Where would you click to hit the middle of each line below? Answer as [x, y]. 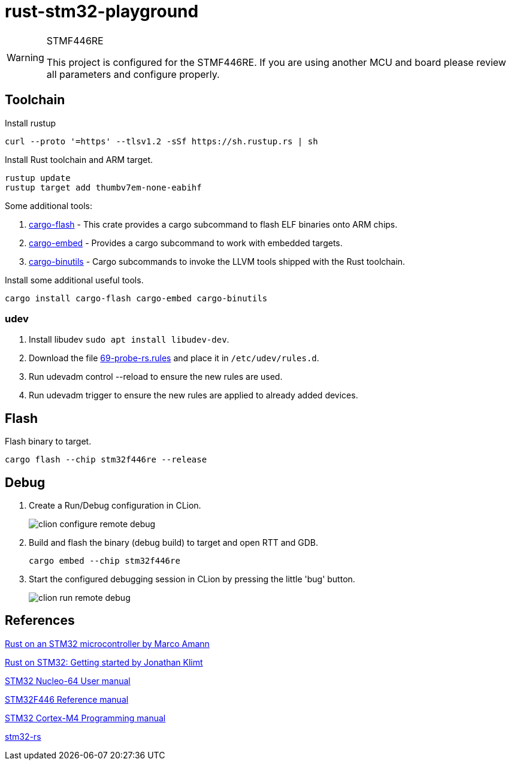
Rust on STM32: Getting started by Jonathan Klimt [104, 662]
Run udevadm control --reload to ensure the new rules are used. [156, 377]
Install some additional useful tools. [74, 280]
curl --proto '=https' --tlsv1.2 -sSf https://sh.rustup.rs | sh [161, 141]
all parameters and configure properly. [133, 74]
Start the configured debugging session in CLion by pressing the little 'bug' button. [192, 579]
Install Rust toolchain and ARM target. [79, 159]
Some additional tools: [49, 205]
